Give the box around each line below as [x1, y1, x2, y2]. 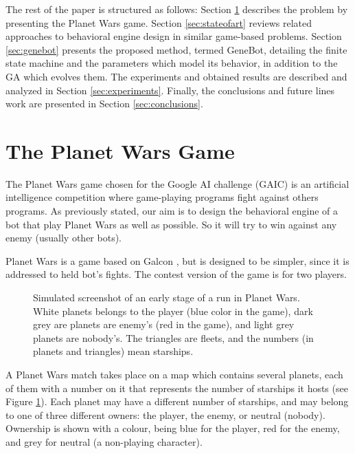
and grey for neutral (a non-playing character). [5, 434, 203, 448]
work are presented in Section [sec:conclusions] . [5, 96, 203, 111]
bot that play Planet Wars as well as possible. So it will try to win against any [5, 217, 337, 231]
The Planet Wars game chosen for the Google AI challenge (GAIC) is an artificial [5, 176, 350, 191]
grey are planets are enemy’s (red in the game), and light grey [33, 317, 295, 332]
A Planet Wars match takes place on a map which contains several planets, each [5, 367, 343, 381]
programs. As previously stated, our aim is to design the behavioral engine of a [5, 204, 339, 218]
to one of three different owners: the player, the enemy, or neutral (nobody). [5, 407, 325, 422]
